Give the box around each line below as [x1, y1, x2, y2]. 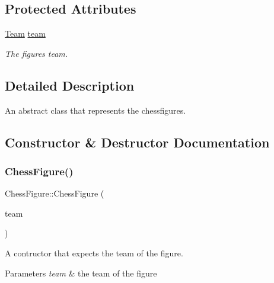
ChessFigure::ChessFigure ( [5, 187, 104, 200]
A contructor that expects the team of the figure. [5, 246, 183, 259]
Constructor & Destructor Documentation [5, 133, 270, 151]
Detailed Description [5, 76, 135, 94]
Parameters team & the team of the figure [5, 266, 157, 279]
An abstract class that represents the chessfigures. [5, 104, 186, 116]
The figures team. [5, 47, 68, 59]
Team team [5, 27, 46, 40]
